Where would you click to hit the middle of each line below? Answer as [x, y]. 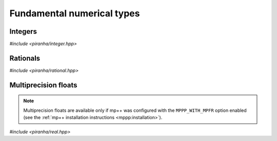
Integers [23, 31]
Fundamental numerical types [75, 13]
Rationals [25, 58]
